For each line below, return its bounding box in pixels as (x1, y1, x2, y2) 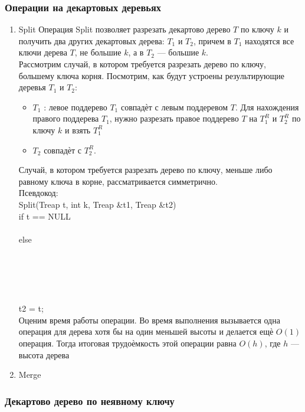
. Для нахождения (235, 100, 299, 113)
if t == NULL (18, 210, 71, 222)
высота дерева (18, 348, 70, 361)
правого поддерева (32, 112, 99, 125)
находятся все (245, 34, 294, 47)
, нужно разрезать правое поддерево (109, 112, 239, 125)
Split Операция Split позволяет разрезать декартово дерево (18, 23, 231, 35)
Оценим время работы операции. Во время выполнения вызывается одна (18, 313, 280, 326)
